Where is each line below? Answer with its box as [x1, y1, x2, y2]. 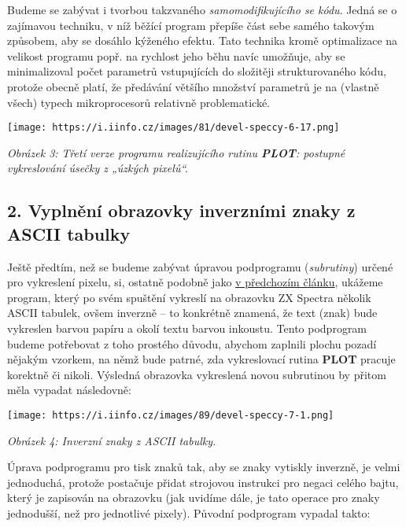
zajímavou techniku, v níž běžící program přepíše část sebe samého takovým [7, 17, 375, 33]
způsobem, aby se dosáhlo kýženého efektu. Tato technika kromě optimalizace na [7, 32, 398, 49]
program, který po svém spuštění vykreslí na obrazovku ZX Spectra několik [7, 289, 371, 305]
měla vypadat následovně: [7, 381, 131, 398]
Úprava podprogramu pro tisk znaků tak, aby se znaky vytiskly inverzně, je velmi [7, 459, 400, 475]
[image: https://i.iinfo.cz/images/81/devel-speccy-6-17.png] [7, 122, 340, 134]
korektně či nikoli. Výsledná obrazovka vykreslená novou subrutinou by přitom [7, 366, 386, 382]
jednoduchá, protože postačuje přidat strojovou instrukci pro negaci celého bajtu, [7, 474, 399, 490]
